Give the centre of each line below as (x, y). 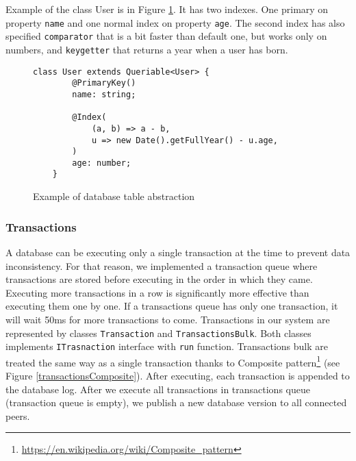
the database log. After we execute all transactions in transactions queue (158, 389)
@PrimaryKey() (104, 83)
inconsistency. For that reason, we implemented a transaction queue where (162, 265)
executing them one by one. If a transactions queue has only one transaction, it (172, 306)
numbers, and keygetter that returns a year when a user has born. (147, 49)
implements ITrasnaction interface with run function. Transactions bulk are (167, 346)
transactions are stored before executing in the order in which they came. (159, 279)
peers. (18, 415)
